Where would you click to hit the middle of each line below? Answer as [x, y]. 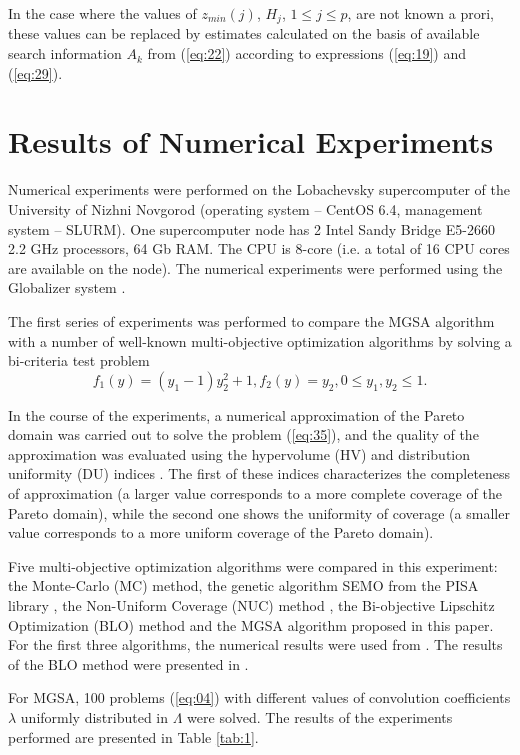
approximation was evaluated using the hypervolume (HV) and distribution [239, 453]
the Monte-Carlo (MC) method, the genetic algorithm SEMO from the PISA [243, 585]
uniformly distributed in [94, 717]
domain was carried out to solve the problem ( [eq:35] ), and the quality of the [243, 434]
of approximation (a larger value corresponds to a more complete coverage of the [255, 493]
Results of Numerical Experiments [251, 141]
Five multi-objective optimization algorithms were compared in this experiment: [253, 565]
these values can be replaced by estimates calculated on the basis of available [244, 33]
